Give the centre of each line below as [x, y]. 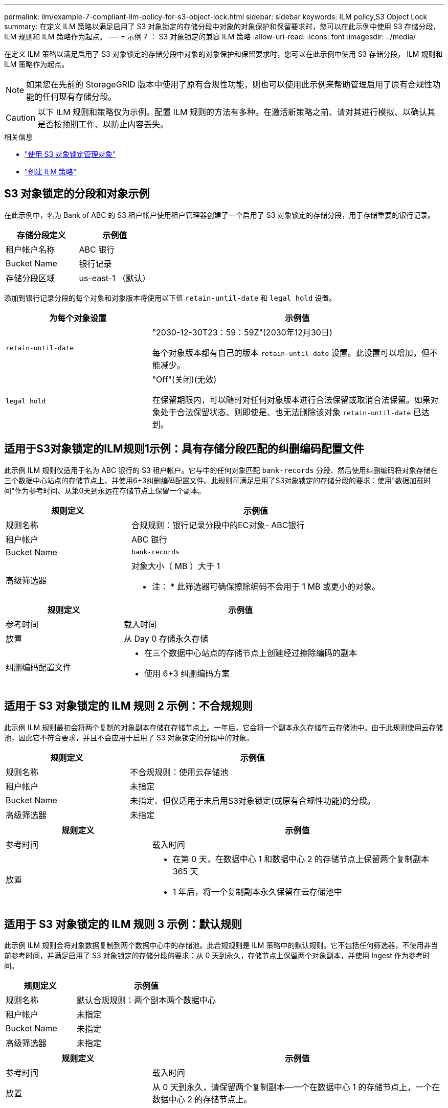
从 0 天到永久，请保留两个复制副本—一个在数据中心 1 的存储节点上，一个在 [296, 1087]
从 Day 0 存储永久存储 [166, 638]
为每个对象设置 [78, 318]
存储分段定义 [41, 235]
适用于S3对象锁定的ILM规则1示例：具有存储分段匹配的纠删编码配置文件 [184, 449]
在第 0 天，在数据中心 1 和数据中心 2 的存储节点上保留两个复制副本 [301, 859]
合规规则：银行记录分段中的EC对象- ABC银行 [218, 525]
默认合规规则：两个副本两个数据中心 [147, 1000]
